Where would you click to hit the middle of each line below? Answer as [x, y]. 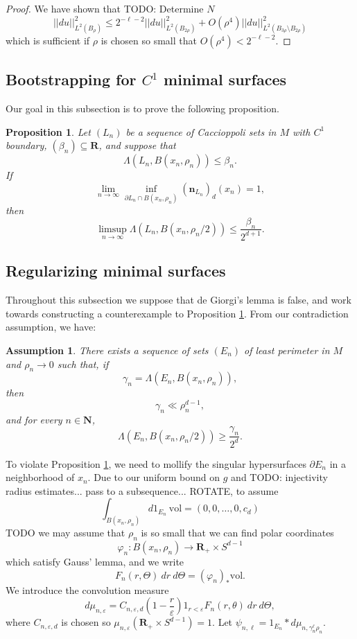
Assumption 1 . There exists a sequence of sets [107, 350]
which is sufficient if [48, 40]
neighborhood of [40, 477]
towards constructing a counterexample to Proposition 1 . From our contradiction [177, 313]
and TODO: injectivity [279, 477]
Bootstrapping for [71, 79]
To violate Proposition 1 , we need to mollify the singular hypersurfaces [156, 463]
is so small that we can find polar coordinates [237, 533]
